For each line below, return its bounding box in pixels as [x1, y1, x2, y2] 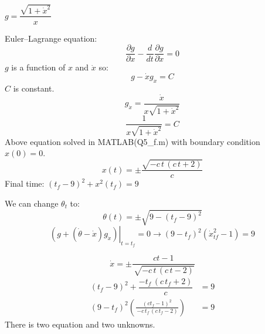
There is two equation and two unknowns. [5, 318, 155, 330]
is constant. [13, 82, 55, 94]
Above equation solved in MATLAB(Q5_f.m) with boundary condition [5, 135, 260, 147]
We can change [5, 197, 59, 209]
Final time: [5, 177, 45, 190]
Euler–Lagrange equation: [5, 32, 97, 44]
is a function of [11, 61, 66, 73]
